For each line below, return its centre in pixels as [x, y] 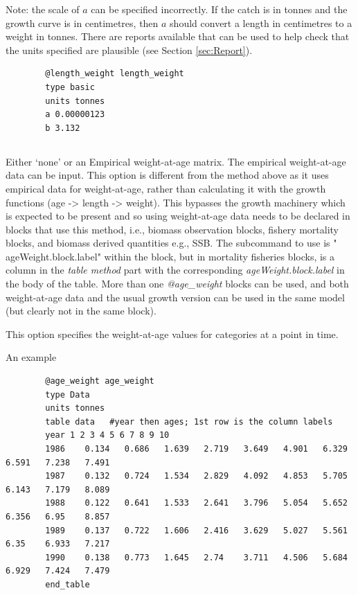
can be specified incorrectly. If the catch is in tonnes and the [219, 9]
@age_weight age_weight [100, 381]
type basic [70, 87]
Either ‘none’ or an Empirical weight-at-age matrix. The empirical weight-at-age [176, 161]
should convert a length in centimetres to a [261, 23]
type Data [68, 394]
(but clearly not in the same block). [81, 311]
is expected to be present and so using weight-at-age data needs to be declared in [178, 216]
